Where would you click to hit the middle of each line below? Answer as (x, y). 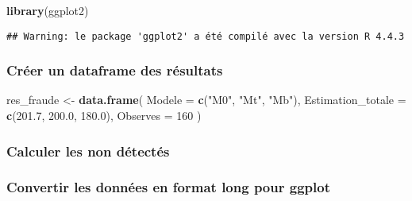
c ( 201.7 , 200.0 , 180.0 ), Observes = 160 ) (104, 116)
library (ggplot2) (48, 10)
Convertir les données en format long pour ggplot (168, 187)
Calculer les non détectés (88, 151)
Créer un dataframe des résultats (115, 70)
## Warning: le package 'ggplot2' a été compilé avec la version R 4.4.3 (206, 36)
